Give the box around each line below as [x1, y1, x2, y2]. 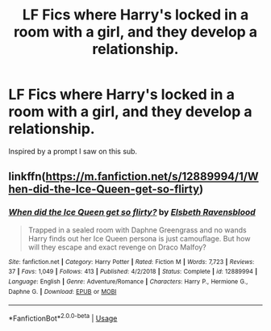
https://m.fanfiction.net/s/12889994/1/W [45, 170, 260, 183]
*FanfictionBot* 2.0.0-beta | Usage [8, 312, 118, 323]
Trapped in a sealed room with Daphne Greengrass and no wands [27, 224, 248, 235]
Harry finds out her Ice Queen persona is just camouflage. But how [27, 233, 251, 243]
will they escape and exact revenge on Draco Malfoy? [27, 242, 207, 252]
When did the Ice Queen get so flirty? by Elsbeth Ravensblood [8, 207, 256, 218]
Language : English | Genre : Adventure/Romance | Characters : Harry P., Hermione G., [8, 277, 248, 286]
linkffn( [8, 170, 46, 183]
